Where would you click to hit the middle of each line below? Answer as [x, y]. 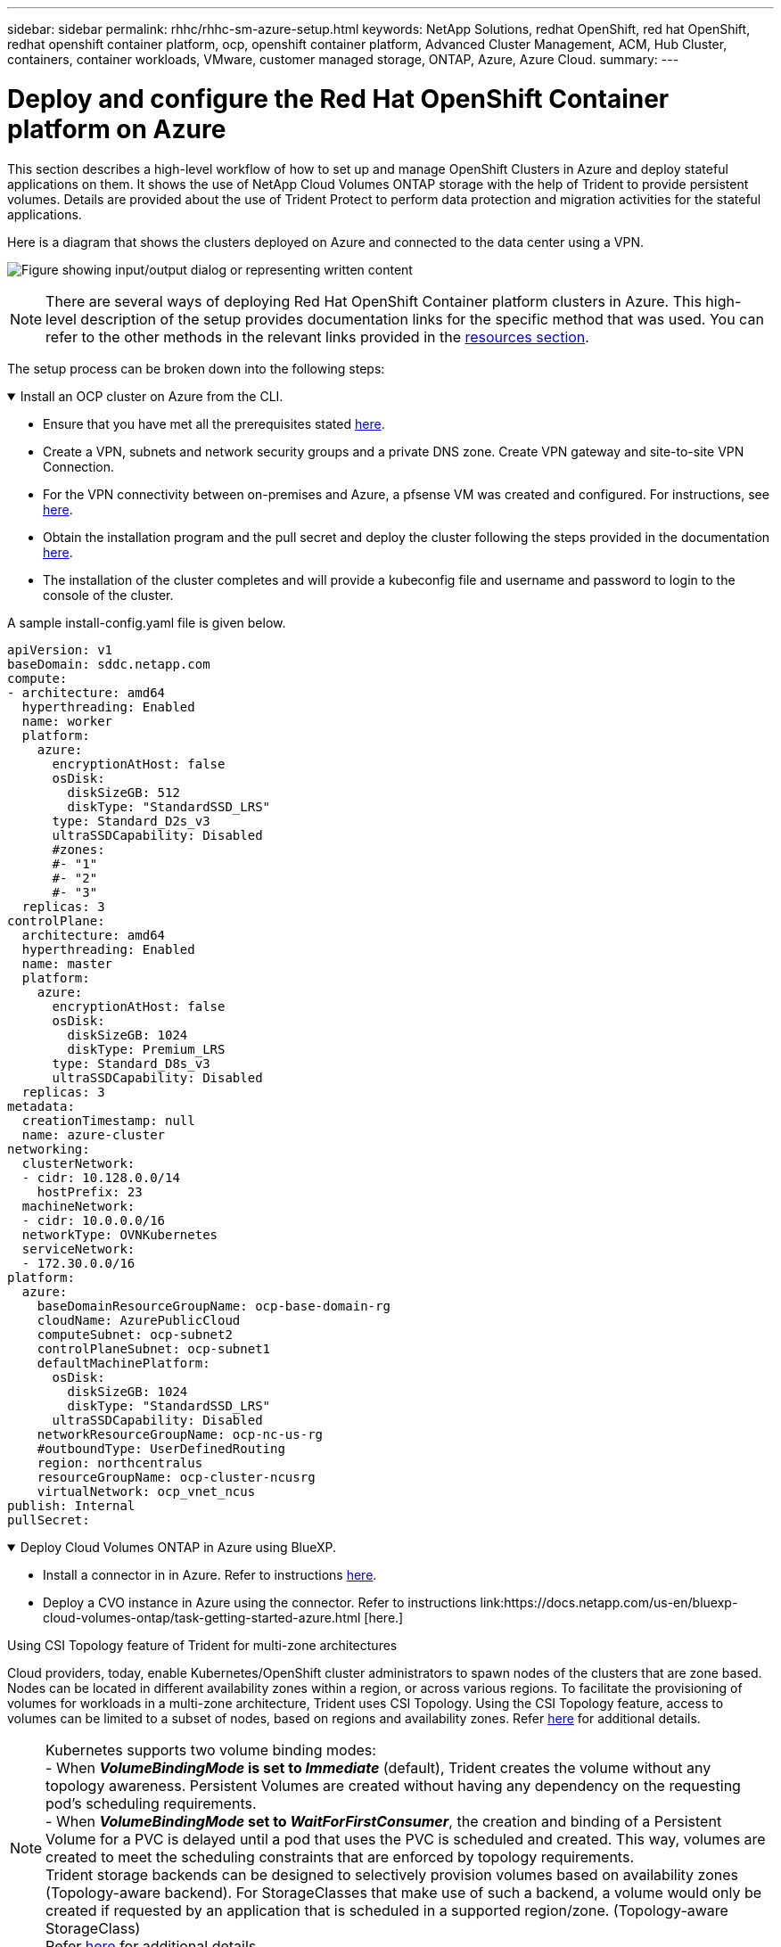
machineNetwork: [78, 1206]
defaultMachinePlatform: [123, 1363]
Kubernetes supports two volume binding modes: [211, 1750]
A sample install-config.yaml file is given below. [147, 622]
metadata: [41, 1106]
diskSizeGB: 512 [123, 792]
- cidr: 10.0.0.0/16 [94, 1220]
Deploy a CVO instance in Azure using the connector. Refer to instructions [260, 1602]
